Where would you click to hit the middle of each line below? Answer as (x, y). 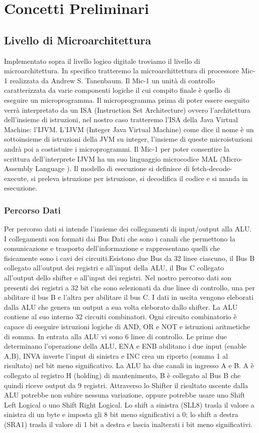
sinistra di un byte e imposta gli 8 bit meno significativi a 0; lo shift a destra (121, 414)
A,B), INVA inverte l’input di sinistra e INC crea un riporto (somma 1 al (116, 355)
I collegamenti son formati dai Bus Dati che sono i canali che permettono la (120, 238)
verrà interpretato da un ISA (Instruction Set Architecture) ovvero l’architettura (128, 109)
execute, (16, 178)
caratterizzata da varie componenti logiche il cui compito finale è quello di (117, 90)
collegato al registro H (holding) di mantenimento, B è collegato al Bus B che (123, 375)
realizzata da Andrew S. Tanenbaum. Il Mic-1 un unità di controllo (112, 80)
